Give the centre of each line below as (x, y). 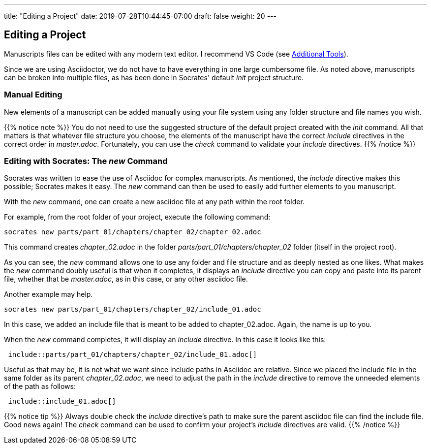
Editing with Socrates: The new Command (86, 161)
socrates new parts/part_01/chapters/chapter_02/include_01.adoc (133, 309)
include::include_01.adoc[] (62, 401)
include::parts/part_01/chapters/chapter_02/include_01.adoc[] (133, 355)
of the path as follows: (40, 386)
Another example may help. (48, 294)
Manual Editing (33, 95)
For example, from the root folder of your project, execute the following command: (137, 217)
